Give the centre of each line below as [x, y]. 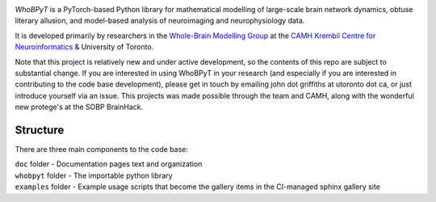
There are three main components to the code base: [102, 149]
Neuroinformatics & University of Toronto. [84, 47]
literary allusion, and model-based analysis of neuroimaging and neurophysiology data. [160, 21]
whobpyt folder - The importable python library [94, 175]
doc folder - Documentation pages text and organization [109, 164]
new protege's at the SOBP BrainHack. [79, 107]
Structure [40, 130]
